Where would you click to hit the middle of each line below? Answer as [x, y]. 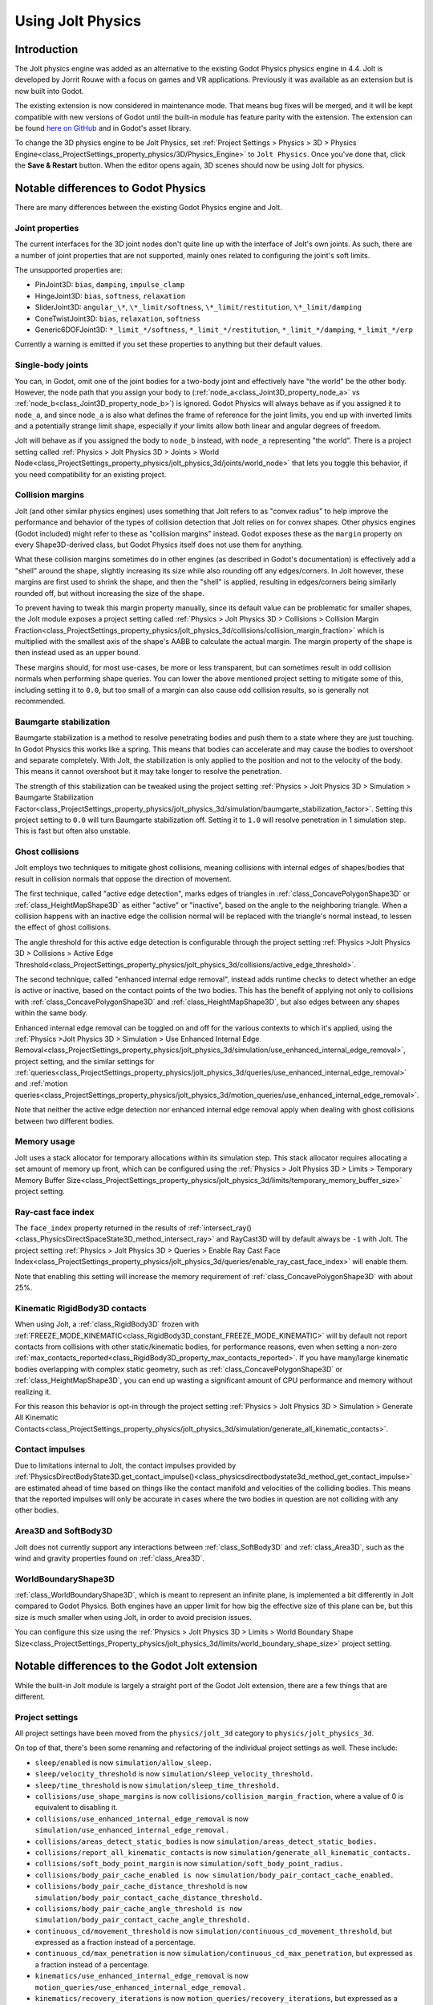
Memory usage [45, 1141]
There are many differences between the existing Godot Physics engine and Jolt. [148, 208]
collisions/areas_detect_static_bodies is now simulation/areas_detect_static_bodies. [206, 1841]
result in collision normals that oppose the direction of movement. [123, 879]
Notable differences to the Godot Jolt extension [136, 1666]
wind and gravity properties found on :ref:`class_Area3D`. [109, 1558]
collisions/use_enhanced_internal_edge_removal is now [142, 1819]
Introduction [47, 49]
